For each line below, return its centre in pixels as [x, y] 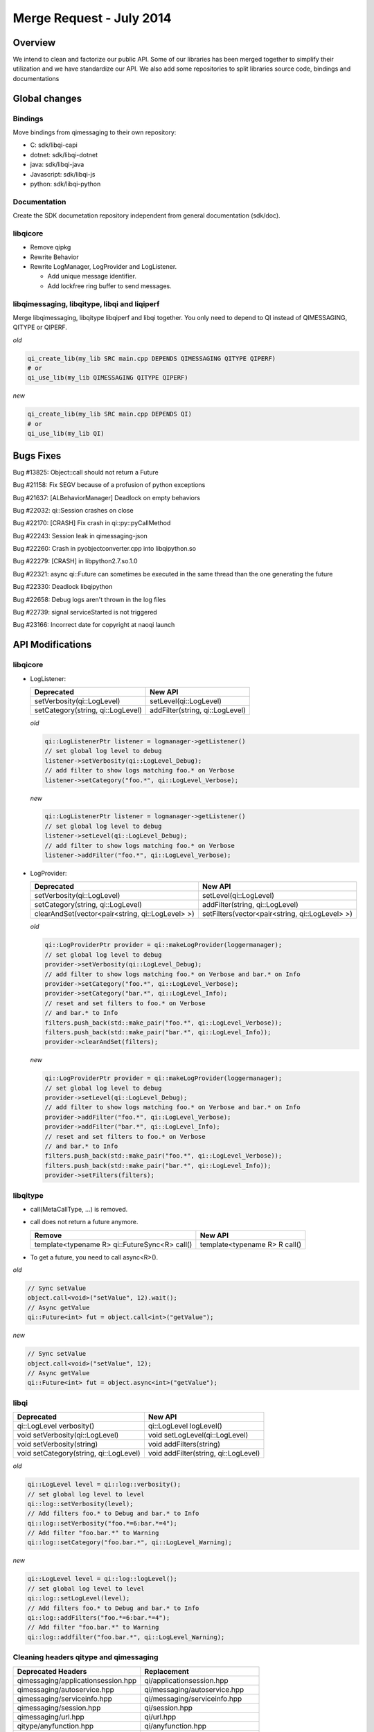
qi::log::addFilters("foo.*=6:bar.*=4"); [99, 1617]
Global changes [47, 98]
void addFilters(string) [184, 1444]
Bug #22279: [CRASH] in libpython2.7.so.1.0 [75, 561]
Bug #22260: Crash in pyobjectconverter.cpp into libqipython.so [105, 549]
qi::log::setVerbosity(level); [81, 1504]
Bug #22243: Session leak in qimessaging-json [80, 536]
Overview [34, 43]
